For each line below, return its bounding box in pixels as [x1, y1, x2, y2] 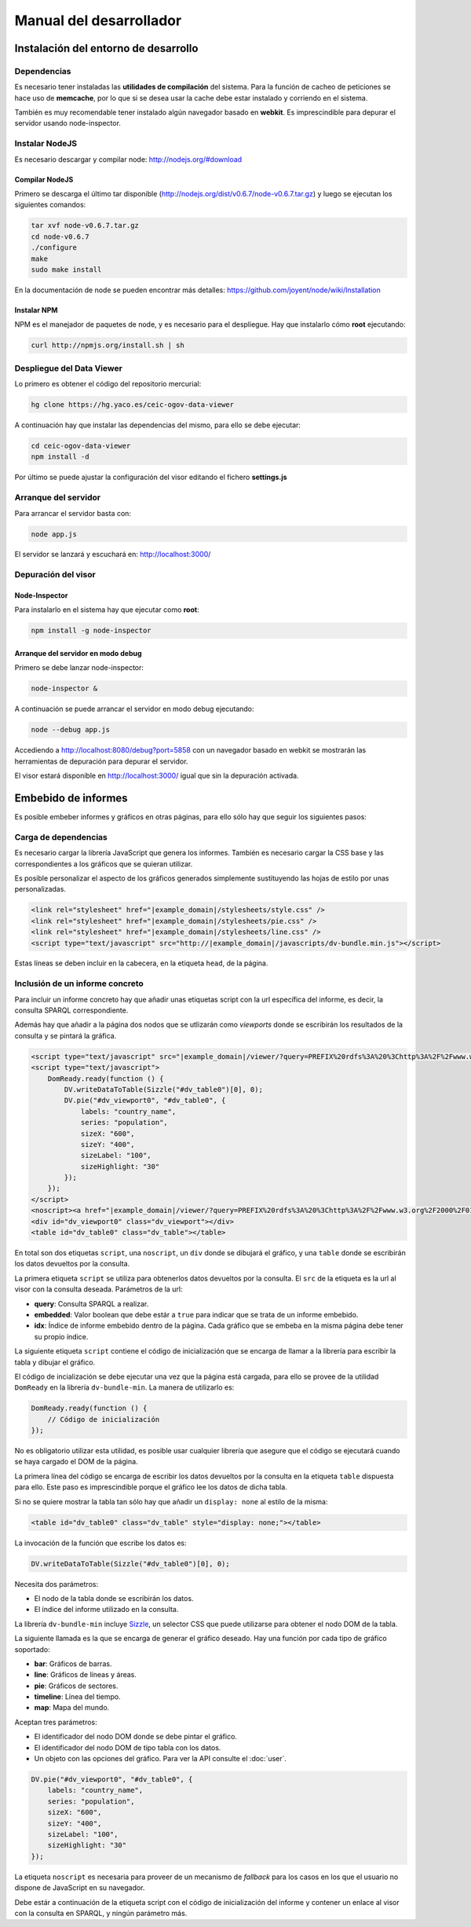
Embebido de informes [14, 791, 129, 804]
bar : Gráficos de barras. [34, 1658, 112, 1669]
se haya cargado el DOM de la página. [14, 1457, 138, 1467]
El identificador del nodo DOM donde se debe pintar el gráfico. [34, 1732, 237, 1742]
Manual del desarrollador [14, 12, 182, 29]
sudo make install [31, 265, 102, 274]
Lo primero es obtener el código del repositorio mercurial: [14, 379, 202, 389]
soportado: [14, 1644, 50, 1654]
